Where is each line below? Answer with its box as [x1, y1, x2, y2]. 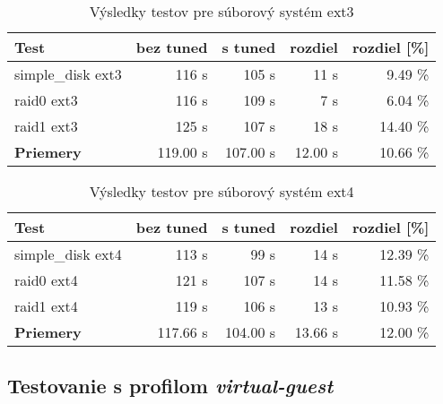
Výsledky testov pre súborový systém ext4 [89, 181, 354, 202]
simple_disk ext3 [14, 64, 122, 84]
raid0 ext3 [14, 90, 78, 110]
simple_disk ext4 [14, 244, 122, 264]
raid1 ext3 [14, 116, 78, 136]
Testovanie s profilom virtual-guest [7, 372, 334, 400]
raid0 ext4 [14, 270, 78, 290]
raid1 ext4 [14, 296, 78, 316]
